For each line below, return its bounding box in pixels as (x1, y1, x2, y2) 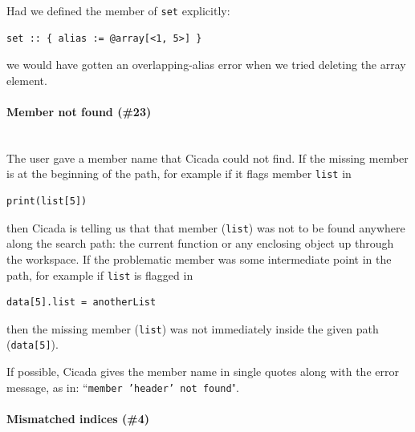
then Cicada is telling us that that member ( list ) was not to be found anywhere (6, 219, 405, 236)
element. (6, 71, 47, 88)
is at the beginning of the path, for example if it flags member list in (6, 165, 352, 182)
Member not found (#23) (6, 103, 152, 120)
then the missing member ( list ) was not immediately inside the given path (6, 320, 379, 337)
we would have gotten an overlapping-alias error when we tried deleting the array (6, 56, 406, 73)
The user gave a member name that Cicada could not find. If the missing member (6, 149, 409, 166)
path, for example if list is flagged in (6, 266, 193, 283)
